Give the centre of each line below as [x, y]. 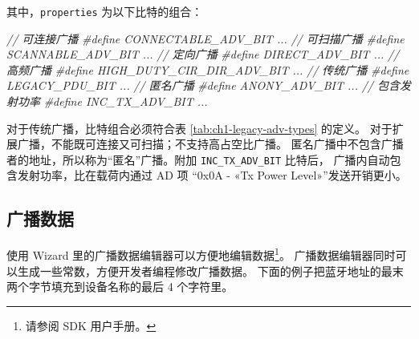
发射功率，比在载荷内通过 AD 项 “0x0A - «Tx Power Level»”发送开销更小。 [212, 175]
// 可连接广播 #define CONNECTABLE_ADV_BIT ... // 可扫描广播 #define [205, 38]
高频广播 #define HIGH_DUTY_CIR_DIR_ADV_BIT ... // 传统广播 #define [208, 69]
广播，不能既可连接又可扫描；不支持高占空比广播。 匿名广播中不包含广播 [210, 144]
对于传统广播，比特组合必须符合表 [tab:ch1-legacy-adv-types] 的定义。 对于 [199, 128]
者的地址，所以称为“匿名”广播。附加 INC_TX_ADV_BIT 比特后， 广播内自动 [198, 159]
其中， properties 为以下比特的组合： [105, 11]
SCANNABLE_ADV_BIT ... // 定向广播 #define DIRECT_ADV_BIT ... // [203, 54]
